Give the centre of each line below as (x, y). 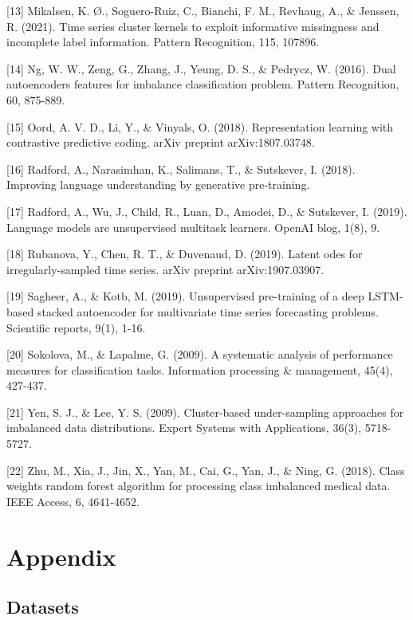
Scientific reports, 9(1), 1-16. (76, 327)
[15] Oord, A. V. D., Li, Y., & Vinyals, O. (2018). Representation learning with (200, 126)
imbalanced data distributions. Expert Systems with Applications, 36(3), (184, 428)
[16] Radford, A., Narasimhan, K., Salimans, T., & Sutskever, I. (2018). (181, 169)
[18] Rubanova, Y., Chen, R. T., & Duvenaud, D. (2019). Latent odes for (185, 254)
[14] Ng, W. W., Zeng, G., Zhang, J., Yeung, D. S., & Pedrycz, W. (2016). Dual (201, 68)
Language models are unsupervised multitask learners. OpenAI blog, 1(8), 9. (193, 227)
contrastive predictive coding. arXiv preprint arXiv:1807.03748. (161, 142)
